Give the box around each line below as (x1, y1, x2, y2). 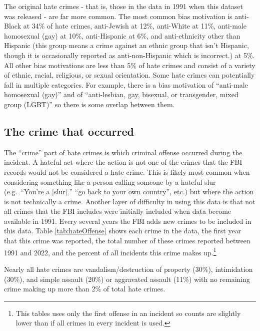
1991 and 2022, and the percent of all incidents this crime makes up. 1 (4, 245, 216, 257)
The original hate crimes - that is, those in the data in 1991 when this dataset (4, 1, 243, 11)
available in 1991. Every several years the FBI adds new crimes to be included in (4, 215, 251, 226)
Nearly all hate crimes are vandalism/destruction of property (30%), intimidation (4, 263, 253, 274)
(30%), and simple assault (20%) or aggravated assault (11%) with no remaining (4, 273, 250, 284)
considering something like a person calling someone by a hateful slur (4, 176, 216, 187)
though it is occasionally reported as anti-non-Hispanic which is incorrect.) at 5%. (4, 50, 255, 60)
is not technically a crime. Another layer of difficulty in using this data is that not (4, 196, 255, 206)
